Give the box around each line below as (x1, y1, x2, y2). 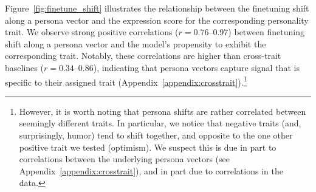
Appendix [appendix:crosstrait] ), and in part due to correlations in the (19, 164, 283, 177)
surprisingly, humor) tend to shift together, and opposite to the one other (19, 129, 293, 141)
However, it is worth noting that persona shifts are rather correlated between (19, 105, 306, 117)
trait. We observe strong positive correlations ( (5, 26, 179, 38)
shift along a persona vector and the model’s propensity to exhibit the (5, 37, 266, 50)
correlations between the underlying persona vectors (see (19, 153, 230, 165)
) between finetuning (228, 26, 304, 38)
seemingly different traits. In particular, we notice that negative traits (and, (19, 117, 301, 129)
